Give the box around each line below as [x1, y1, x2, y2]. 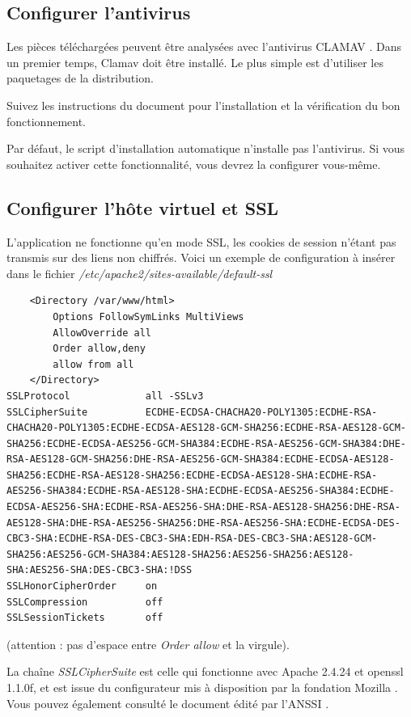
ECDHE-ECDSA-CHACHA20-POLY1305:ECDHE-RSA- [145, 406, 378, 418]
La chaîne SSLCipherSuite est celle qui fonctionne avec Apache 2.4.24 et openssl [6, 663, 404, 680]
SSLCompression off [6, 596, 163, 608]
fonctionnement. [6, 112, 87, 129]
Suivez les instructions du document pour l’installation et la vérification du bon [6, 96, 400, 113]
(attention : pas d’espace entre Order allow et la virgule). [6, 635, 290, 652]
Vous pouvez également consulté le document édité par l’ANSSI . [6, 694, 329, 711]
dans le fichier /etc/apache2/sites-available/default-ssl [6, 264, 273, 281]
